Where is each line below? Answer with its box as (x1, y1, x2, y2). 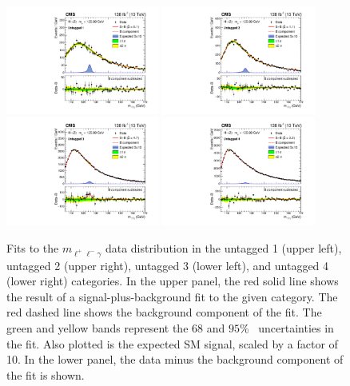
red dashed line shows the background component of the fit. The (6, 304, 322, 320)
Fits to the (6, 239, 59, 256)
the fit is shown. (6, 366, 85, 383)
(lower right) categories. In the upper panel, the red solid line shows (6, 273, 339, 289)
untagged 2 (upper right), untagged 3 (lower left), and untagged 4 (6, 257, 329, 273)
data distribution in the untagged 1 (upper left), (105, 239, 342, 256)
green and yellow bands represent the (6, 320, 189, 336)
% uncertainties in (239, 320, 334, 336)
